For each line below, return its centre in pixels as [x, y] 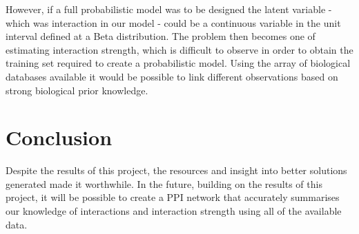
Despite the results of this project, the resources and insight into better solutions [176, 170]
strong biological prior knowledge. [77, 90]
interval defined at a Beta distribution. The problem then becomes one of [161, 36]
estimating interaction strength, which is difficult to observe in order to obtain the [179, 49]
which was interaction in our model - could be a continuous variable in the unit [173, 22]
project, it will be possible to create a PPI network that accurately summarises [173, 197]
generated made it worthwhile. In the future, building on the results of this [164, 183]
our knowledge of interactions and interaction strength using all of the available [174, 211]
